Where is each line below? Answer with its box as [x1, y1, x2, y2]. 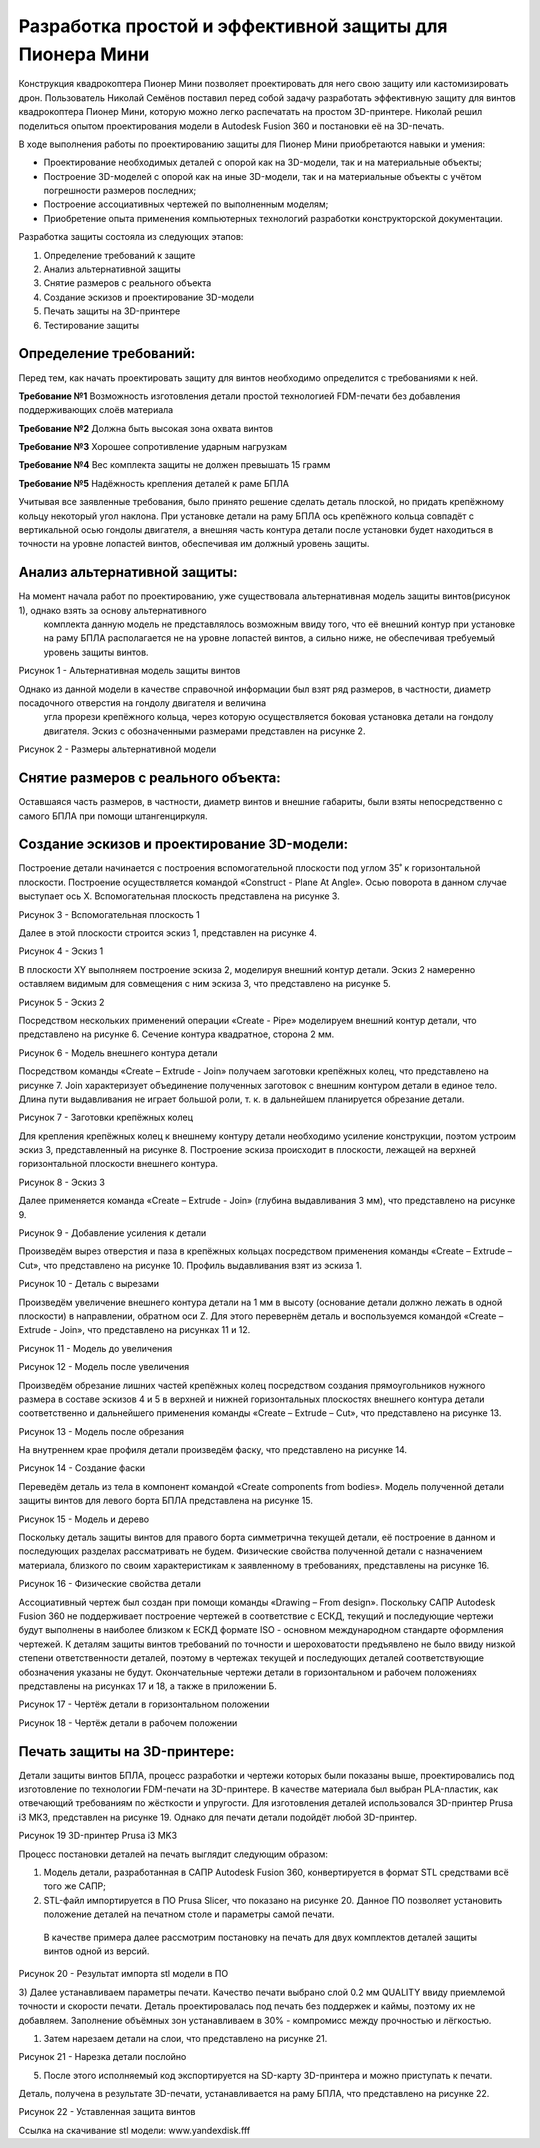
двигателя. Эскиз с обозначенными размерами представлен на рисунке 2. [43, 725, 366, 737]
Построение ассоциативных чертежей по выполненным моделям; [43, 198, 329, 210]
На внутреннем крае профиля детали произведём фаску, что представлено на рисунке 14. [18, 1444, 408, 1456]
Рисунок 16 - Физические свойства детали [18, 1578, 202, 1590]
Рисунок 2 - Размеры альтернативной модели [18, 743, 217, 755]
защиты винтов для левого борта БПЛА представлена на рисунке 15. [18, 1495, 314, 1507]
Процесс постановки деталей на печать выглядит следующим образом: [18, 1848, 329, 1860]
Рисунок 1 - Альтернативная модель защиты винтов [18, 665, 241, 677]
